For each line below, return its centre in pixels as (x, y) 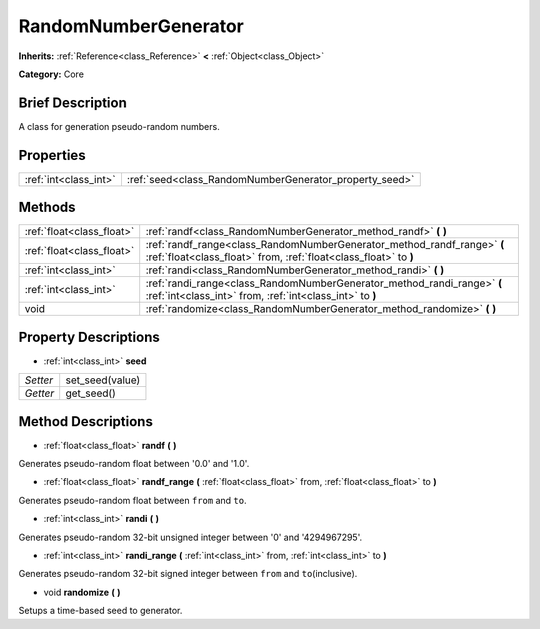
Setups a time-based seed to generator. (100, 611)
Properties (52, 155)
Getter (39, 393)
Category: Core (51, 74)
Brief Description (72, 102)
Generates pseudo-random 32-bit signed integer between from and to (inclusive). (188, 574)
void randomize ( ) (82, 592)
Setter (39, 380)
